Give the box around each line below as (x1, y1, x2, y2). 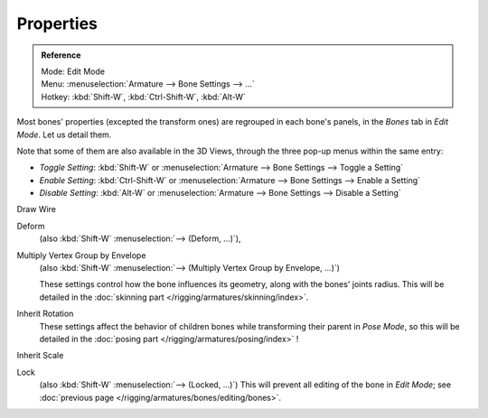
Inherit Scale (16, 350, 64, 361)
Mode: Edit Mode (41, 66, 106, 77)
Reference (41, 50, 81, 60)
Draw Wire (16, 204, 57, 215)
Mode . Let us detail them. (16, 129, 112, 140)
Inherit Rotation (16, 308, 74, 320)
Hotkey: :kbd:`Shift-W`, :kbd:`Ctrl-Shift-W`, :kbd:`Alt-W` (41, 91, 246, 102)
